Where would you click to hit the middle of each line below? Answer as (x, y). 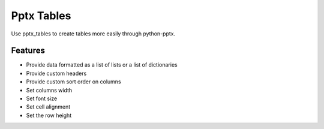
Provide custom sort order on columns (73, 82)
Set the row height (49, 115)
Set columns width (49, 90)
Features (28, 51)
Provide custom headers (56, 73)
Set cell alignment (48, 107)
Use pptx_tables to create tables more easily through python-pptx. (93, 34)
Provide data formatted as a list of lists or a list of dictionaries (102, 65)
